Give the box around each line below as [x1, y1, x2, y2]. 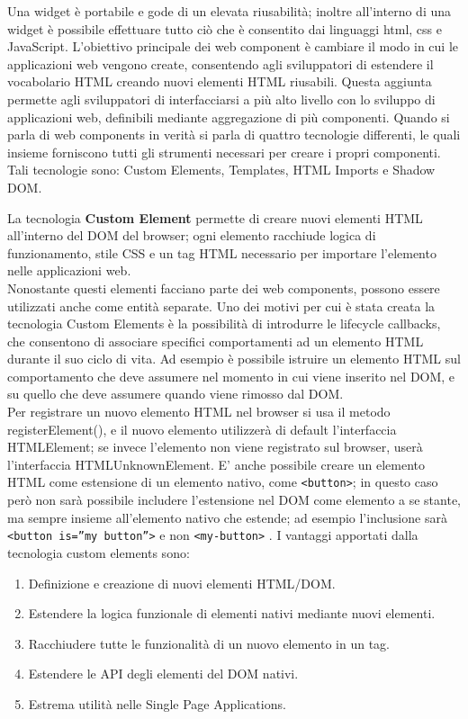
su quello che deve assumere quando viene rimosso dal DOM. [7, 384, 344, 403]
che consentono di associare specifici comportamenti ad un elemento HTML [7, 331, 424, 350]
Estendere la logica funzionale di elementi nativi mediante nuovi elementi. [28, 604, 436, 623]
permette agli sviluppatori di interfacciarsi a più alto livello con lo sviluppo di [7, 89, 436, 108]
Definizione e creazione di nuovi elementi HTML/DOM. [28, 573, 336, 592]
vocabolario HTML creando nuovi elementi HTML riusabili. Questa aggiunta [7, 72, 432, 91]
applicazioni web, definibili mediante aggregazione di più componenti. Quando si [7, 107, 450, 126]
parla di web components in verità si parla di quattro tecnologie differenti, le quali [7, 125, 461, 144]
